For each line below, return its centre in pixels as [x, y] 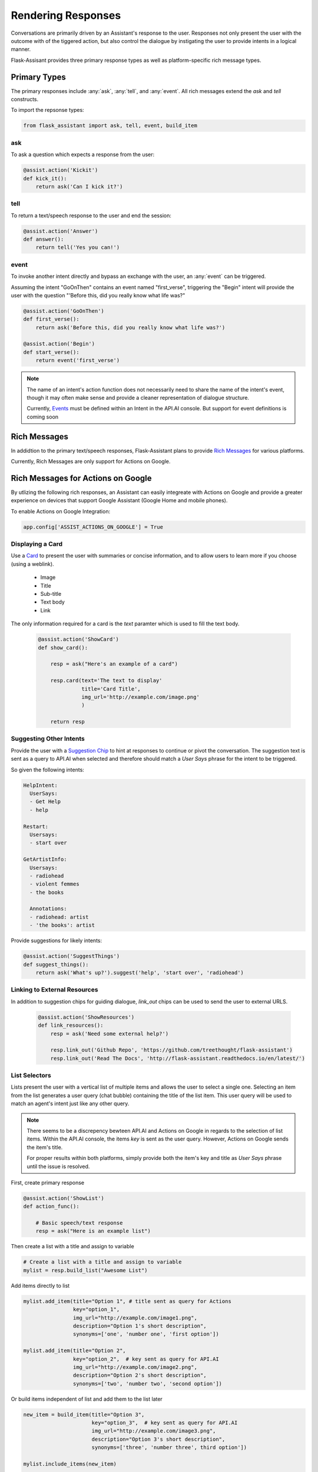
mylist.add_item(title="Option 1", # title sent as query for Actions [127, 1301]
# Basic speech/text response [79, 1223]
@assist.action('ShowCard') [78, 639]
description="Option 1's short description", [140, 1326]
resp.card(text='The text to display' [106, 681]
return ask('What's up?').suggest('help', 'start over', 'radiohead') [140, 972]
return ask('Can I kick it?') [79, 186]
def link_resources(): [71, 1025]
